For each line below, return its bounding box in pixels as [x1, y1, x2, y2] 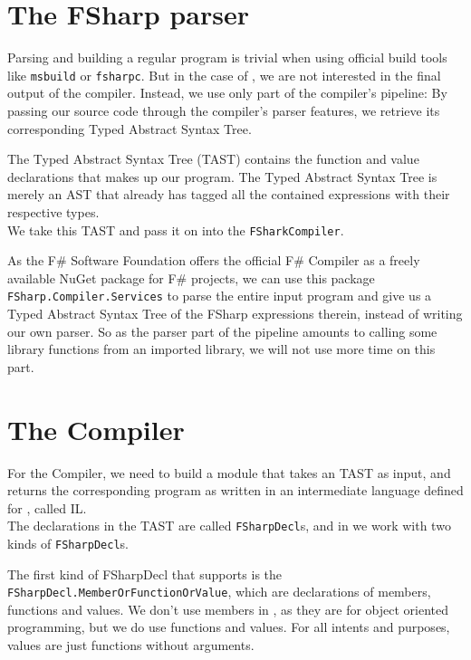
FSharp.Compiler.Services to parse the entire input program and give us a [7, 286, 432, 305]
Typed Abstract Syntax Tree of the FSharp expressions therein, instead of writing [7, 304, 463, 323]
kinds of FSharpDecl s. [7, 533, 129, 552]
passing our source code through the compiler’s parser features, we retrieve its [7, 100, 440, 120]
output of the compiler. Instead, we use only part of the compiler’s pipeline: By [7, 83, 447, 102]
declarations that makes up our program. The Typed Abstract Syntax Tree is [7, 167, 437, 186]
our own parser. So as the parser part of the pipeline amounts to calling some [7, 321, 437, 340]
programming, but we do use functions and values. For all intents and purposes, [7, 617, 450, 636]
